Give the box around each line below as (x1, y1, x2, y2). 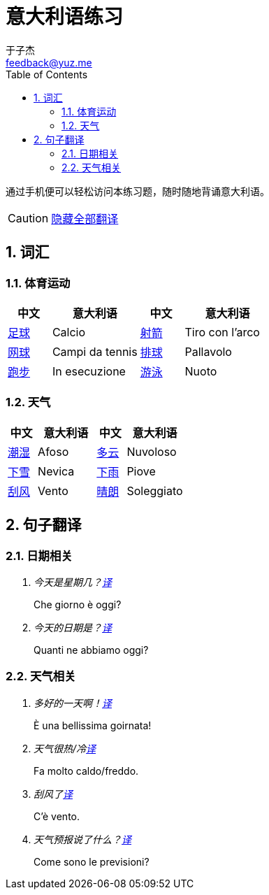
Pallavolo (184, 344, 232, 359)
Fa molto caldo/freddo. (34, 764, 139, 777)
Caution (8, 210, 49, 225)
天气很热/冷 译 (34, 742, 96, 754)
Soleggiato (126, 483, 183, 498)
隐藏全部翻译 (51, 211, 119, 226)
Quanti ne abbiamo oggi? (34, 643, 149, 656)
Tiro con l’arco (184, 324, 260, 339)
